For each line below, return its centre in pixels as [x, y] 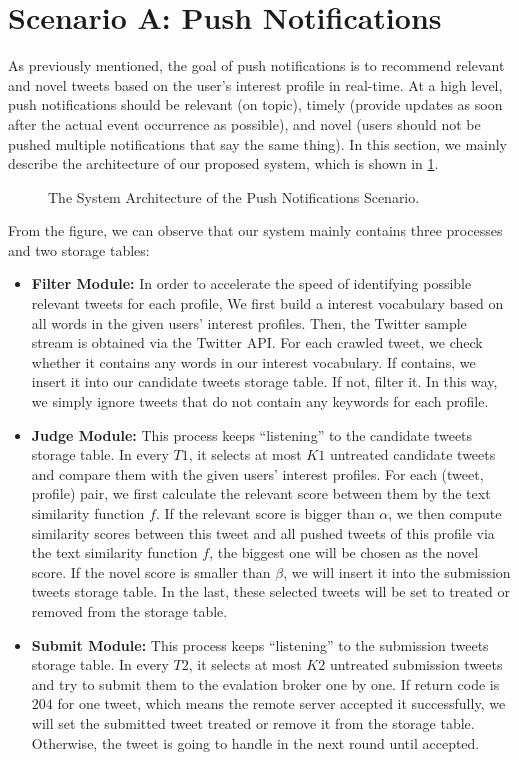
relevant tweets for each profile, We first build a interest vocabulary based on [267, 303]
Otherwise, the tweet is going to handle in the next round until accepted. [255, 742]
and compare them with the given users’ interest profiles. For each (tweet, [257, 473]
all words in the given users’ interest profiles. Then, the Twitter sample [249, 322]
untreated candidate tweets [412, 454]
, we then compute [445, 513]
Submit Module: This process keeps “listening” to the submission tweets [260, 644]
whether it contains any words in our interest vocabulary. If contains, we [253, 361]
